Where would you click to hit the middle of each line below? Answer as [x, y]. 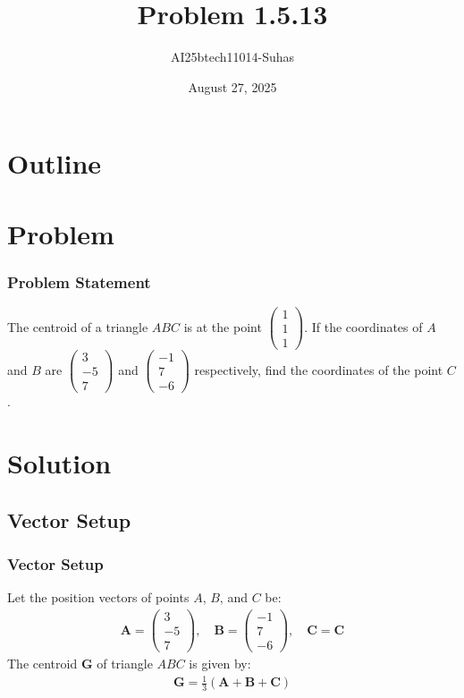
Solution [59, 463]
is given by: [220, 664]
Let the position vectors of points [98, 597]
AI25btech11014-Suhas [232, 57]
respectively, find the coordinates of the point [319, 369]
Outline [55, 163]
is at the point [223, 326]
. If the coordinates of [363, 326]
